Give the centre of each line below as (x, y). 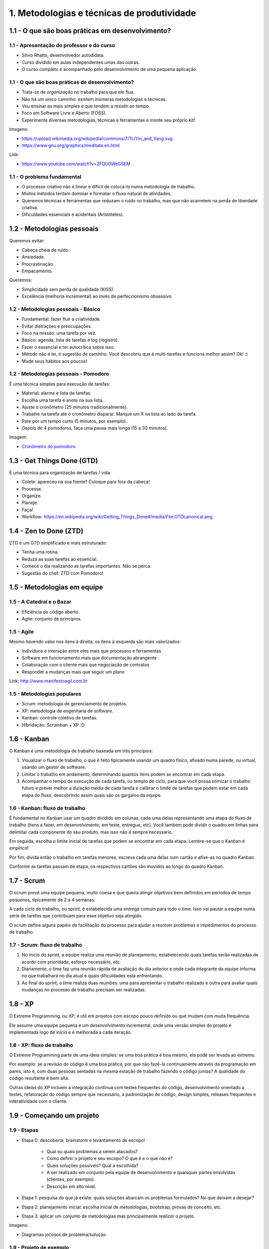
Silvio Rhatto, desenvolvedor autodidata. (63, 55)
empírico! (19, 848)
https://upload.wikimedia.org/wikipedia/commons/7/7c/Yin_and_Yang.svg (97, 138)
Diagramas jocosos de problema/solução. (64, 1235)
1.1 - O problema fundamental (45, 176)
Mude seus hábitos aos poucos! (54, 361)
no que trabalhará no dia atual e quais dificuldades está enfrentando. (92, 976)
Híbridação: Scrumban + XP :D (53, 725)
